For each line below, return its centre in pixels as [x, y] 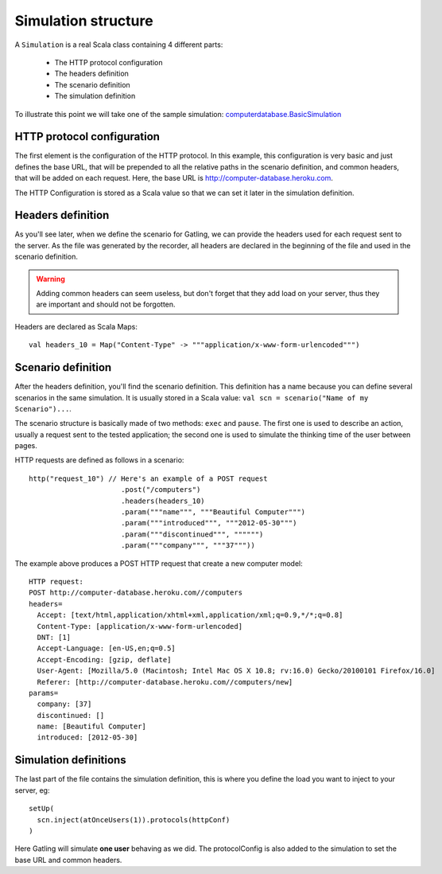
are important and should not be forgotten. [106, 304]
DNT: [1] [54, 637]
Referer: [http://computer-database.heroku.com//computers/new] [165, 682]
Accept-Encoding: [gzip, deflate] [104, 659]
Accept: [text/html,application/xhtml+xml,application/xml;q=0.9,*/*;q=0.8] [190, 615]
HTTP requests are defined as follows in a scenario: [99, 460]
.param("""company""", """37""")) [188, 546]
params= [44, 693]
